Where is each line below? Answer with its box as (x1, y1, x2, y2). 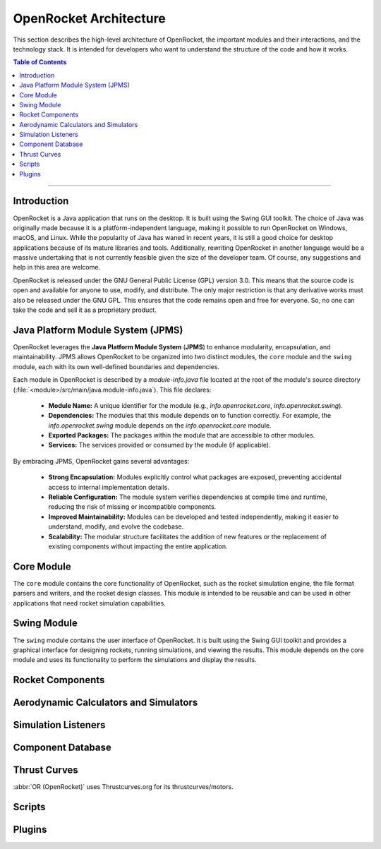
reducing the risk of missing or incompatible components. (48, 502, 217, 511)
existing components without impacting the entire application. (48, 542, 228, 550)
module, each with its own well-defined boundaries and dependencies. (13, 362, 220, 371)
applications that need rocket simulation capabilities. (13, 598, 166, 607)
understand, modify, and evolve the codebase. (48, 522, 184, 531)
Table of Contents (13, 58, 67, 66)
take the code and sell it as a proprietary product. (13, 306, 157, 314)
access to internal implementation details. (48, 483, 169, 491)
